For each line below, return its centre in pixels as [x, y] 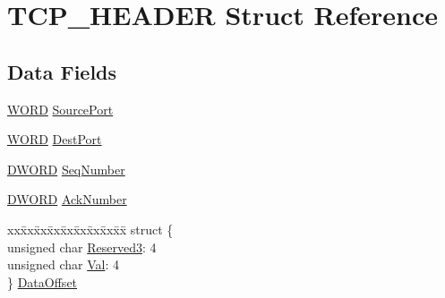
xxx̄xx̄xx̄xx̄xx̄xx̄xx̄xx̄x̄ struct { [90, 229]
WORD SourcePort [60, 109]
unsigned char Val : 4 [63, 264]
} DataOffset [43, 281]
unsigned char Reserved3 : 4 [82, 247]
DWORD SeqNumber [66, 169]
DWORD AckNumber [67, 199]
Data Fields [62, 71]
